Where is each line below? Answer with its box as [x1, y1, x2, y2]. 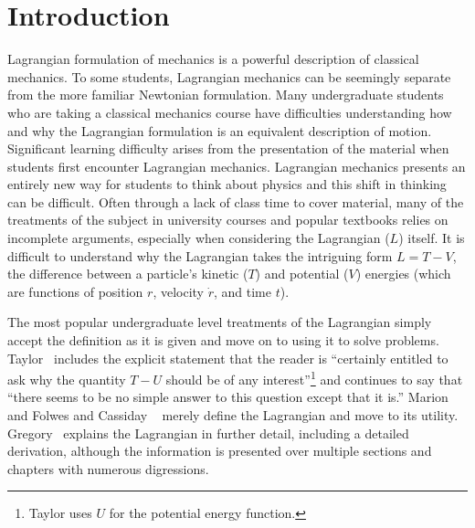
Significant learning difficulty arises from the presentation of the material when [7, 139, 449, 158]
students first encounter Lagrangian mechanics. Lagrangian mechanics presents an [7, 156, 466, 175]
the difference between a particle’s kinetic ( [7, 264, 248, 283]
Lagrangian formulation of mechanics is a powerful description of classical [7, 49, 419, 69]
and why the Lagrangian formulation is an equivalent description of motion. [7, 121, 432, 140]
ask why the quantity [7, 369, 126, 388]
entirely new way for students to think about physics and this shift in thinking [7, 174, 447, 194]
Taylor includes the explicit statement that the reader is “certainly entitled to [7, 348, 449, 367]
